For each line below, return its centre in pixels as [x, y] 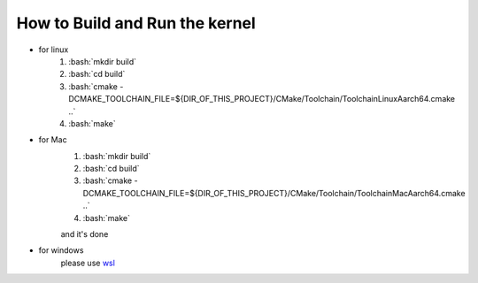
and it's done [85, 234]
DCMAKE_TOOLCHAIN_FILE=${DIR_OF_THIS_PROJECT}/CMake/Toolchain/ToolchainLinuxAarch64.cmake [262, 99]
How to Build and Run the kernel [136, 23]
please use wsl [88, 263]
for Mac [53, 140]
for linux [54, 50]
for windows [61, 250]
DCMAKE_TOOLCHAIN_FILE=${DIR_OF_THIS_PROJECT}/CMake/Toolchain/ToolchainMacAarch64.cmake [274, 193]
